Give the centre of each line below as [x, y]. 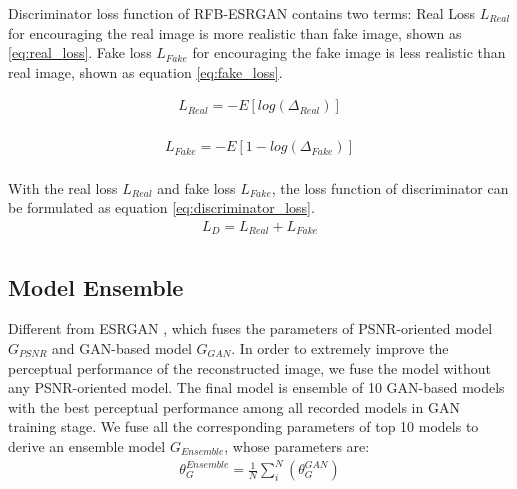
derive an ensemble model [87, 445]
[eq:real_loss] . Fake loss [80, 52]
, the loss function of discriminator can [390, 187]
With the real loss [63, 187]
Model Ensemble [96, 286]
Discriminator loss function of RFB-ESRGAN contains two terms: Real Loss [241, 13]
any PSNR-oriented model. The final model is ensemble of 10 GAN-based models [256, 387]
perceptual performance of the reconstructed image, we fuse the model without [249, 367]
